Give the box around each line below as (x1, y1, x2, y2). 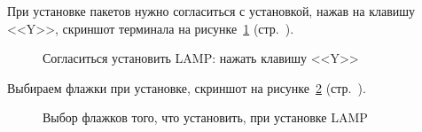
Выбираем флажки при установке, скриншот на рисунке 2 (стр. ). (7, 78, 366, 97)
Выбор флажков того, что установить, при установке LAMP (43, 108, 368, 127)
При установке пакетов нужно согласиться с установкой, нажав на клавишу (7, 2, 416, 19)
